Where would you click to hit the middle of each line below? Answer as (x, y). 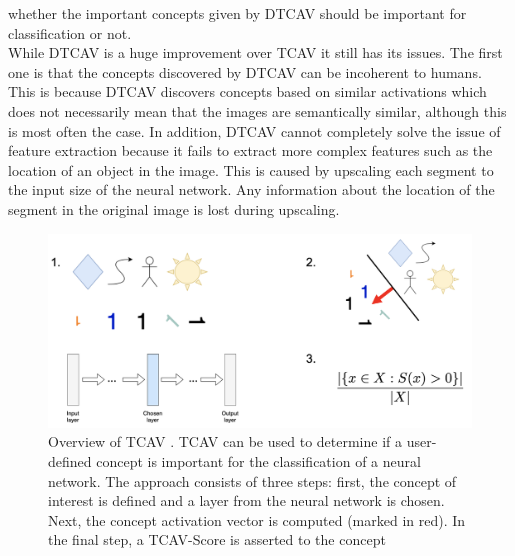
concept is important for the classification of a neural (258, 460)
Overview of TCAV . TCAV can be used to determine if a (225, 441)
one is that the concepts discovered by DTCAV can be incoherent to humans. (245, 71)
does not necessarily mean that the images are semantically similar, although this (257, 110)
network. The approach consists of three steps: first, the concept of (252, 480)
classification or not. (70, 32)
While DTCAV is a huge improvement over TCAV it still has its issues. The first (255, 52)
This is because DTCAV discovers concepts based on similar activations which (247, 91)
